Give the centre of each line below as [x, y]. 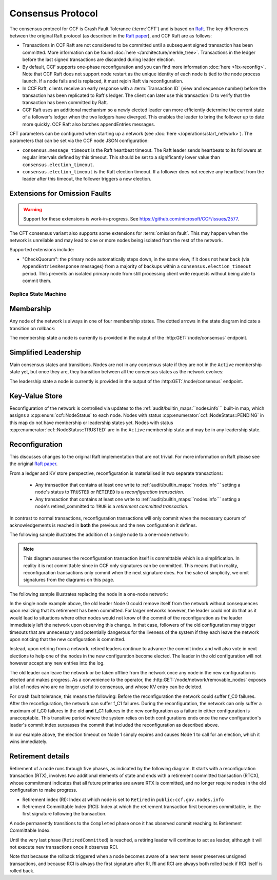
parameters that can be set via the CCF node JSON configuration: [79, 141]
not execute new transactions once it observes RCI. [64, 847]
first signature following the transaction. [64, 814]
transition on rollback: [33, 328]
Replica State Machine [38, 294]
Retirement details [39, 756]
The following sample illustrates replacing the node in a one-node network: [89, 594]
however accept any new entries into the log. [57, 663]
